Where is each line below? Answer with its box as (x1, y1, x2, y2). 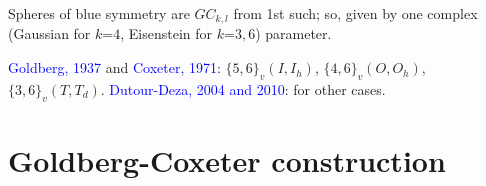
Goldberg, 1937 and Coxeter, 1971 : (8, 57, 221, 78)
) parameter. (255, 23, 332, 44)
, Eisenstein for (120, 23, 213, 44)
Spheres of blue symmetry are (8, 3, 190, 23)
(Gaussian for (8, 23, 91, 44)
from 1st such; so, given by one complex (233, 3, 478, 23)
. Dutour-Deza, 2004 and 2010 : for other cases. (100, 78, 386, 99)
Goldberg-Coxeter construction (8, 139, 446, 180)
